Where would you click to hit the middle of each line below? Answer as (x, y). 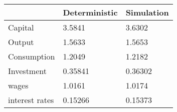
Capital (21, 27)
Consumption (32, 56)
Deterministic (90, 12)
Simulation (147, 12)
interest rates (31, 100)
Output (21, 42)
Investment (27, 71)
